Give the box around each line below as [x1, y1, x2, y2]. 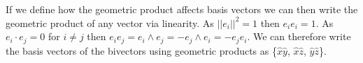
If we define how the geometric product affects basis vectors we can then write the [6, 2, 358, 16]
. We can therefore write [247, 29, 351, 44]
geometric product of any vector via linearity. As [6, 15, 214, 30]
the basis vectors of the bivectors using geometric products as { [6, 43, 277, 57]
